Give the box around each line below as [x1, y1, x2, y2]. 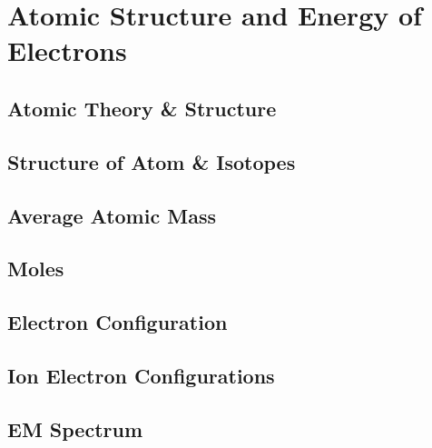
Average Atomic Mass [7, 201, 216, 229]
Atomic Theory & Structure [7, 94, 277, 122]
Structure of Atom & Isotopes [7, 147, 296, 175]
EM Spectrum [7, 414, 143, 443]
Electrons [7, 32, 127, 69]
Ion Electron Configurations [7, 361, 275, 389]
